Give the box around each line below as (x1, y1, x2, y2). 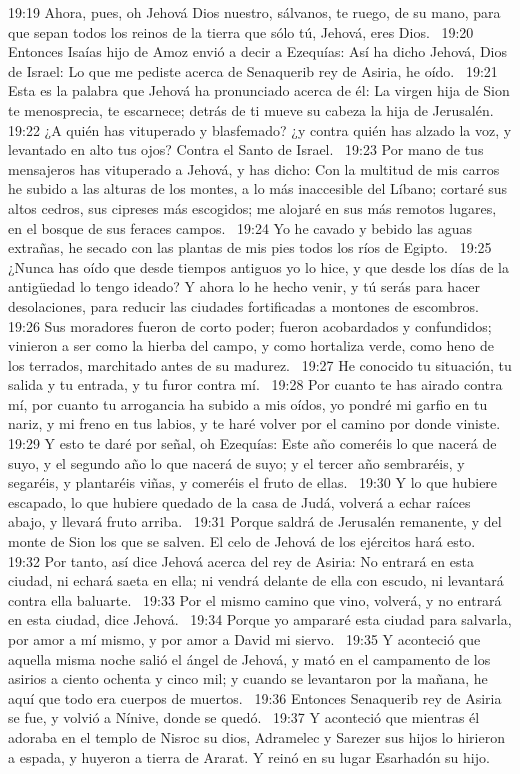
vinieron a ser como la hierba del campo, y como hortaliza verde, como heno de (8, 335, 494, 356)
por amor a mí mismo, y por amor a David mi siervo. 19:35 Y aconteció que (8, 629, 481, 649)
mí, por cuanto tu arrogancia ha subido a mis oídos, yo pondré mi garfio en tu (8, 393, 488, 414)
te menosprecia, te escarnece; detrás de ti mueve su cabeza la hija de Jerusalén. (8, 99, 494, 120)
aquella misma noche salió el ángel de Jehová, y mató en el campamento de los (8, 648, 491, 669)
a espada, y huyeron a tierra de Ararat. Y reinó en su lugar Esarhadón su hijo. (8, 746, 490, 767)
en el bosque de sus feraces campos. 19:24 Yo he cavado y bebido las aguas (8, 217, 473, 238)
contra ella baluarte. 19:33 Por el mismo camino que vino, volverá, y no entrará (8, 589, 502, 610)
